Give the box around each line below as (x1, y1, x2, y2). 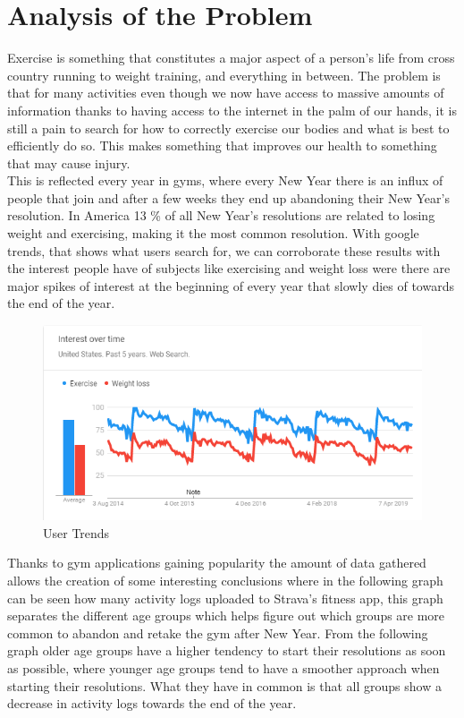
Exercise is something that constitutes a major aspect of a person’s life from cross (7, 48, 455, 67)
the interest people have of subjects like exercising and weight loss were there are (7, 259, 451, 278)
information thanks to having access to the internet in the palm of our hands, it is (7, 100, 457, 119)
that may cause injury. (7, 153, 131, 172)
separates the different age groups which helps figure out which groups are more (7, 606, 445, 625)
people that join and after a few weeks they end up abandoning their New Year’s (7, 188, 450, 207)
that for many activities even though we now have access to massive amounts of (7, 83, 444, 102)
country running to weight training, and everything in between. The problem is (7, 65, 441, 84)
